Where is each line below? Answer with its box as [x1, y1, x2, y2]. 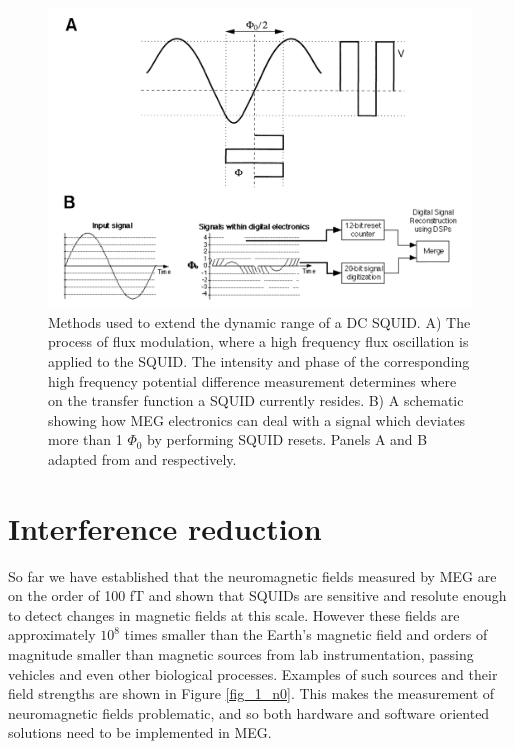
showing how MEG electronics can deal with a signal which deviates [48, 409, 466, 430]
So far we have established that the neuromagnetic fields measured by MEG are [8, 565, 497, 586]
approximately [8, 624, 96, 645]
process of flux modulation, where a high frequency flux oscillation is [48, 331, 469, 352]
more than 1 [48, 429, 123, 450]
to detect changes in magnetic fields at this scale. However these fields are [8, 604, 460, 625]
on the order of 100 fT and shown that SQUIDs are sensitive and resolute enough [8, 585, 507, 606]
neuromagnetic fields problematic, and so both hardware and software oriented [8, 702, 490, 723]
